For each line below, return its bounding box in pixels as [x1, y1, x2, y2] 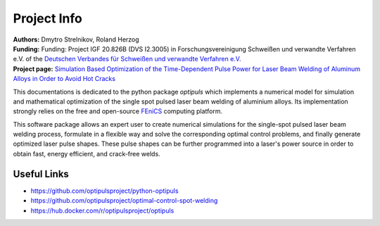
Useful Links [13, 168, 70, 180]
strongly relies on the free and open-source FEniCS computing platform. [13, 107, 223, 115]
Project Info [13, 11, 82, 26]
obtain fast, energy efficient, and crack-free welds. [13, 149, 161, 158]
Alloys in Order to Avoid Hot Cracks [13, 75, 116, 83]
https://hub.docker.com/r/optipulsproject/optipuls [30, 206, 175, 215]
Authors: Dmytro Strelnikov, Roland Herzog [13, 35, 140, 44]
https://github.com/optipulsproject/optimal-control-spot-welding [30, 196, 218, 205]
